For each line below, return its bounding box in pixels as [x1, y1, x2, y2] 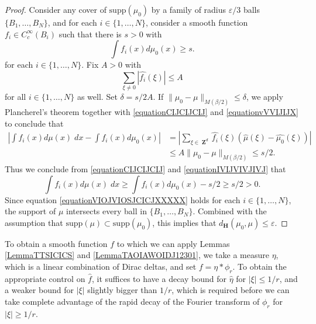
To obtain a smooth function [5, 237, 108, 249]
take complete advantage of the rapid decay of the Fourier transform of [5, 295, 260, 308]
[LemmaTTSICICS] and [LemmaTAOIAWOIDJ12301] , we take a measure [5, 249, 269, 261]
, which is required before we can [171, 284, 290, 296]
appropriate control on [5, 272, 85, 284]
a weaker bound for [5, 284, 74, 296]
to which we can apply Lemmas [116, 237, 230, 249]
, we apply [246, 90, 283, 103]
